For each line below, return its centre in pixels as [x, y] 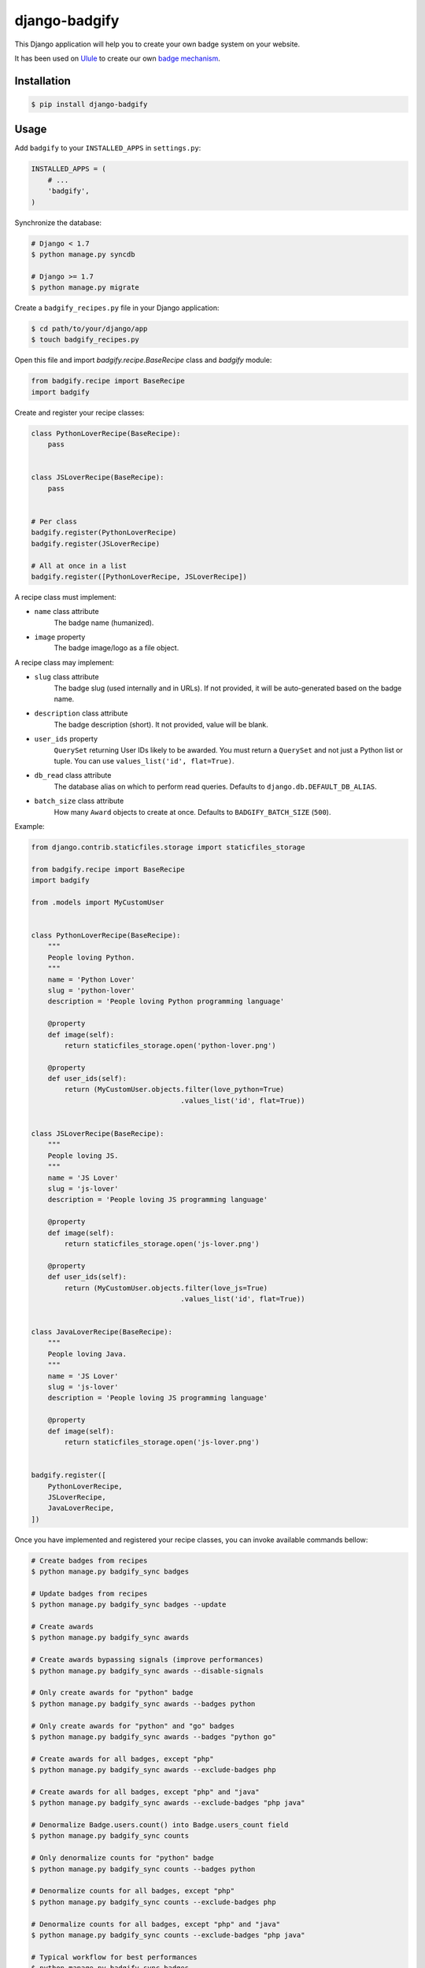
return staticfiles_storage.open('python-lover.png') [170, 1045]
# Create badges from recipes [89, 1560]
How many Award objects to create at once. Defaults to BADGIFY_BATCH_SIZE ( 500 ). [192, 812]
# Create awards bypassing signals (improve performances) [147, 1660]
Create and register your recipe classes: [79, 412]
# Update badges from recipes [89, 1593]
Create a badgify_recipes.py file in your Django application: [117, 308]
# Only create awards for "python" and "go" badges [133, 1726]
